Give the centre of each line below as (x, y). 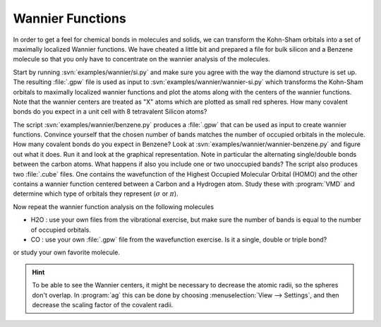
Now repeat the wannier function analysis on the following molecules (114, 207)
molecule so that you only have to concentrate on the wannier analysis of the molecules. (142, 59)
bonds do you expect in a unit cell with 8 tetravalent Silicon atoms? (110, 112)
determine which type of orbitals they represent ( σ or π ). (96, 194)
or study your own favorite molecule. (66, 252)
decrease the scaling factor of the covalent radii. (103, 304)
